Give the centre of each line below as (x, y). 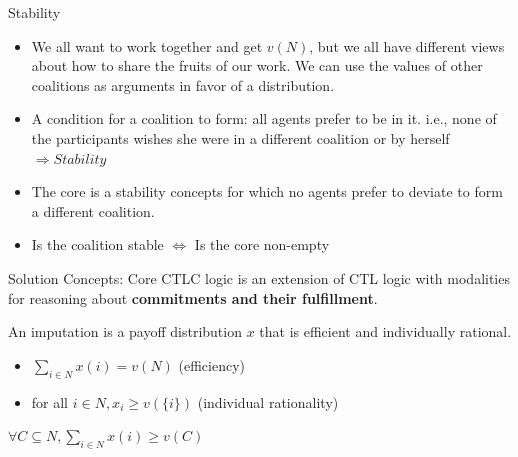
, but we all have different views (407, 45)
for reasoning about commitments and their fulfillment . (193, 297)
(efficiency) (212, 364)
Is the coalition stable (97, 244)
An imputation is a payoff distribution (125, 331)
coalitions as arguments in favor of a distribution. (183, 84)
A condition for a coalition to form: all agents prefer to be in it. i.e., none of (264, 118)
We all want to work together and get (147, 45)
